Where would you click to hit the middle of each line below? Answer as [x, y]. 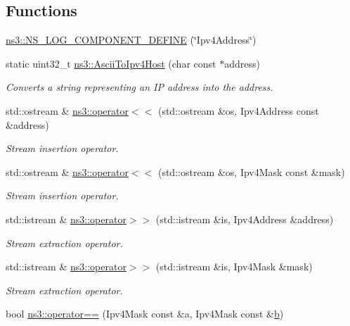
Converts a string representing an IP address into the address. [140, 87]
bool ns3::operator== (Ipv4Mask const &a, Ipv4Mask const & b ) [145, 314]
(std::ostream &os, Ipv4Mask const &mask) [251, 171]
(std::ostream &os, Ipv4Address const [238, 110]
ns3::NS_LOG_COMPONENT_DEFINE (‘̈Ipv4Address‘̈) [131, 40]
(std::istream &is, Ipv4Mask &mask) [234, 267]
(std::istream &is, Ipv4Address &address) [245, 219]
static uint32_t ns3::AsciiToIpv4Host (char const [111, 63]
